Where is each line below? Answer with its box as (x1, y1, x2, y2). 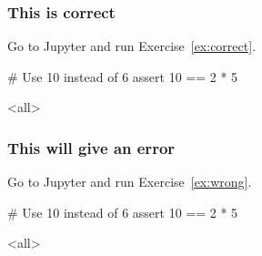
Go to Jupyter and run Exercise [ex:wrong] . (7, 172, 252, 191)
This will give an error (7, 136, 176, 159)
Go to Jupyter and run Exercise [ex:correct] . (7, 36, 257, 56)
